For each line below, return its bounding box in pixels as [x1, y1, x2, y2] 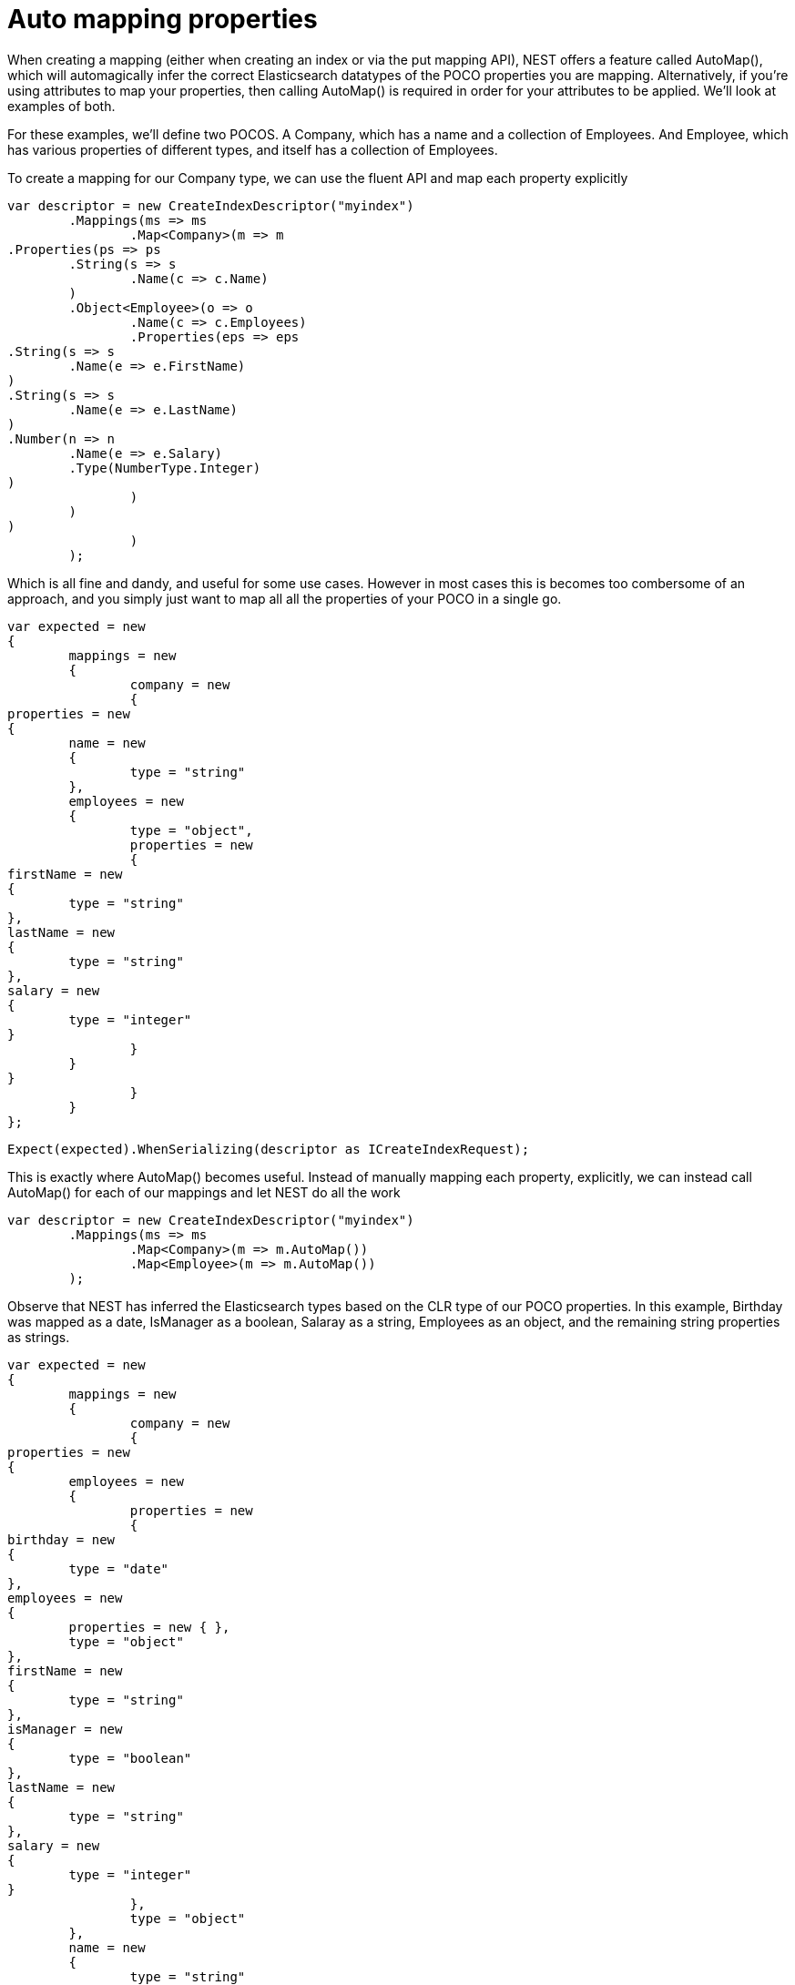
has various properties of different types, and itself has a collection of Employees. [7, 141, 498, 158]
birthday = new [7, 1532, 116, 1547]
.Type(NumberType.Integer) [68, 460, 261, 475]
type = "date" [68, 1561, 169, 1576]
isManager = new [7, 1721, 123, 1736]
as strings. [7, 1328, 70, 1345]
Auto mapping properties [7, 4, 318, 35]
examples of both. [7, 97, 116, 114]
